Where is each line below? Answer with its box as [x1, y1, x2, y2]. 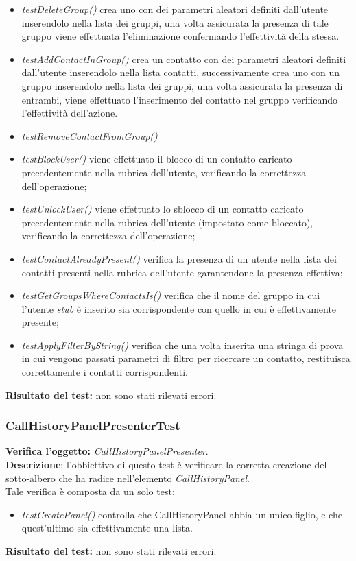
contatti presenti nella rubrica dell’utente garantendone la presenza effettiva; [21, 265, 343, 279]
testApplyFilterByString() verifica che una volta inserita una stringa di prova [21, 337, 344, 352]
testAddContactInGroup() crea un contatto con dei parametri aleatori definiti [21, 51, 346, 66]
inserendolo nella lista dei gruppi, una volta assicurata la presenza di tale [21, 15, 329, 29]
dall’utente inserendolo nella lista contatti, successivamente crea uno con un [21, 65, 340, 80]
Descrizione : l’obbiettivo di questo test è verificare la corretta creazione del [5, 457, 327, 472]
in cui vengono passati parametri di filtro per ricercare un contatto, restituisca [21, 351, 351, 366]
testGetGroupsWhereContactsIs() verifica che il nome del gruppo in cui [21, 288, 320, 302]
